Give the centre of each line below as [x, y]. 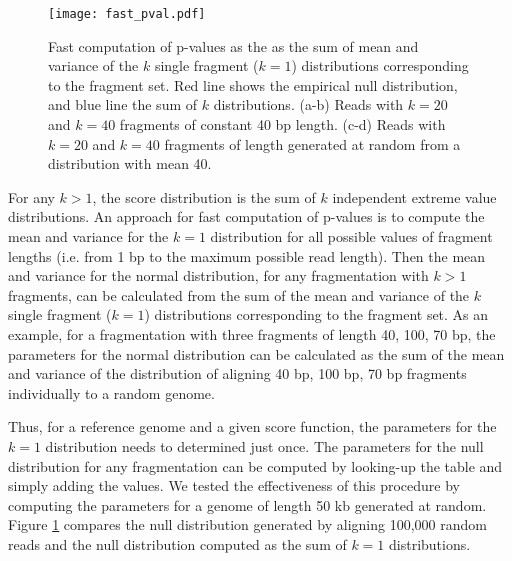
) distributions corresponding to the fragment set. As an [316, 314]
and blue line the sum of [123, 104]
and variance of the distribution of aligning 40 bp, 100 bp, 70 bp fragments [237, 373]
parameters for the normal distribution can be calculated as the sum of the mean [256, 353]
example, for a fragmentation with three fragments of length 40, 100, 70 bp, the [252, 333]
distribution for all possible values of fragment [351, 236]
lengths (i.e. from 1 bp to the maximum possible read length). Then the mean [247, 255]
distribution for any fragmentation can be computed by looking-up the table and [255, 465]
